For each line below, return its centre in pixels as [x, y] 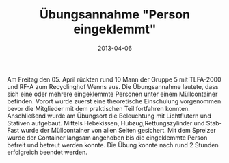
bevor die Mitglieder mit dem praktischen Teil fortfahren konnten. [98, 108]
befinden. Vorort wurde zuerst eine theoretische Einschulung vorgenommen [114, 101]
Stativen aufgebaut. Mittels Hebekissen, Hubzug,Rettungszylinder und [106, 123]
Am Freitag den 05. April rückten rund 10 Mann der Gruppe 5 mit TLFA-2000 [114, 79]
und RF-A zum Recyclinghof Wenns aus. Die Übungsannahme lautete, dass [113, 86]
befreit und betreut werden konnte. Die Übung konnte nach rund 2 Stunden [113, 145]
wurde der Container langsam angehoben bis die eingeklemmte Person [107, 138]
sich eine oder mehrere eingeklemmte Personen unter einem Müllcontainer [112, 94]
